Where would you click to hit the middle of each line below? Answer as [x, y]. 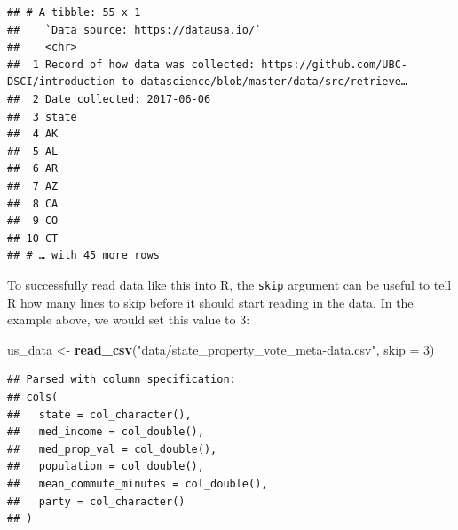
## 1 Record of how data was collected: [131, 64]
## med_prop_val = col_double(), [112, 449]
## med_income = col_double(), [106, 432]
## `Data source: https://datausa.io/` [134, 30]
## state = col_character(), [99, 414]
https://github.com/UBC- [335, 64]
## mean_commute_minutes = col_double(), [138, 483]
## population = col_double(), [106, 467]
